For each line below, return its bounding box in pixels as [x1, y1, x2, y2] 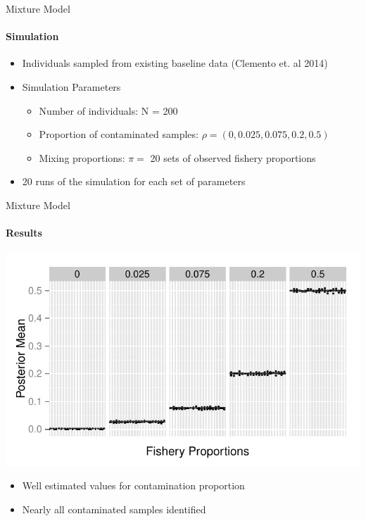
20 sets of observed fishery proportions [150, 150, 316, 165]
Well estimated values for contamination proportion [22, 478, 245, 493]
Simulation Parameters [22, 79, 121, 94]
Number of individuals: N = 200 [39, 103, 178, 118]
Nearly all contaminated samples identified [22, 501, 206, 516]
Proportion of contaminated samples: [39, 127, 198, 142]
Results [6, 225, 42, 240]
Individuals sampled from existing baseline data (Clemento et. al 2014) [22, 56, 328, 70]
